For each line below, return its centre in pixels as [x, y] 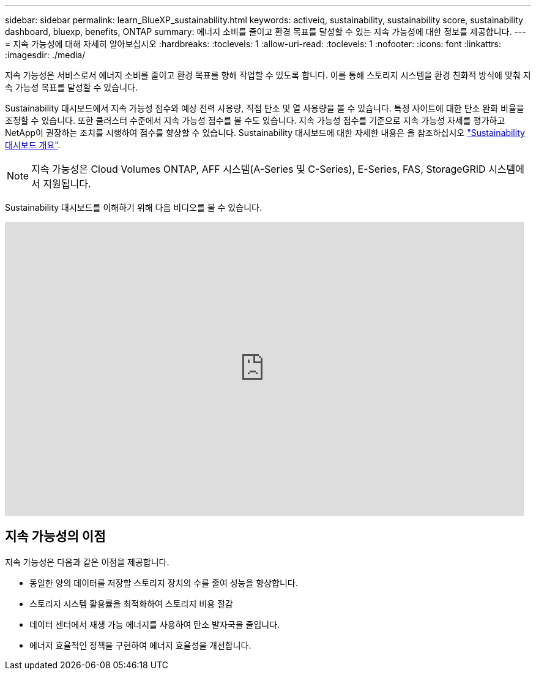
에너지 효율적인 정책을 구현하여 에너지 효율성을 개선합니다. [140, 645]
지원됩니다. [67, 184]
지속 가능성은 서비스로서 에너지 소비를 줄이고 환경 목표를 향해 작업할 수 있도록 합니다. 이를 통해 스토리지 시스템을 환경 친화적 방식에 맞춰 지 [268, 75]
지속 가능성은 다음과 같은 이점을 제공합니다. [87, 562]
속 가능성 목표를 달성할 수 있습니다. [71, 87]
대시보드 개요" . [33, 145]
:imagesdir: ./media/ [45, 55]
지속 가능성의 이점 [55, 537]
